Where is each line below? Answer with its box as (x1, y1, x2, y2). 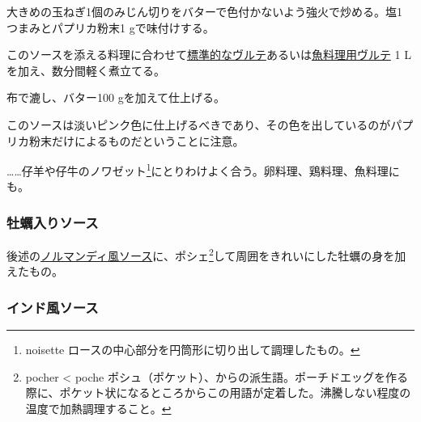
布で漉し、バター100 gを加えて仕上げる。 (6, 89, 225, 106)
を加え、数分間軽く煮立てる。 (6, 61, 165, 78)
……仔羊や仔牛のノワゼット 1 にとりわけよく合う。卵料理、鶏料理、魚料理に (6, 160, 400, 179)
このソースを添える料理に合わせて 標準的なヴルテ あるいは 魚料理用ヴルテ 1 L (6, 46, 411, 63)
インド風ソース (6, 297, 99, 317)
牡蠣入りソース (6, 212, 99, 232)
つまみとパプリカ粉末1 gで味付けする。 (6, 19, 215, 36)
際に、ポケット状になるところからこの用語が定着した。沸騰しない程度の (25, 384, 411, 401)
